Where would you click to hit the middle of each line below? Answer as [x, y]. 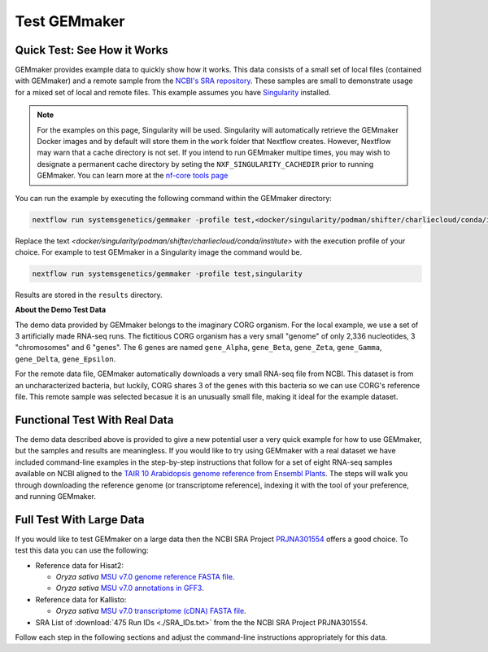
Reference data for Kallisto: [81, 599]
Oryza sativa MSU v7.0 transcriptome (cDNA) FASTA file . [151, 611]
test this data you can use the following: [82, 550]
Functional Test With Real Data [94, 420]
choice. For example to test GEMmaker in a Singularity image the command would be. [159, 252]
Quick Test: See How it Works [91, 50]
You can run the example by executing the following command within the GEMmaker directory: [174, 198]
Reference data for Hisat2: [79, 565]
